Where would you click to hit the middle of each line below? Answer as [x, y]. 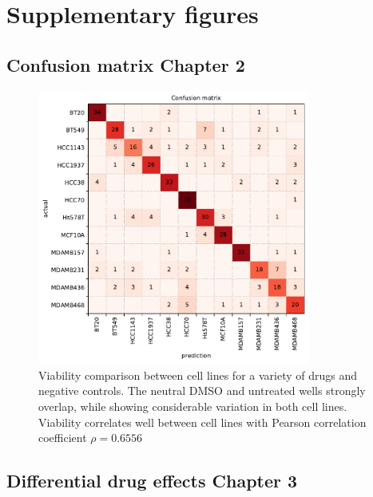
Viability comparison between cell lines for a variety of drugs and [198, 375]
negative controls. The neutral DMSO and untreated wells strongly [202, 390]
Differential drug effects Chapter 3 [152, 481]
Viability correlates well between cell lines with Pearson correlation [202, 422]
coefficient [63, 438]
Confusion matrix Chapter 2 [126, 64]
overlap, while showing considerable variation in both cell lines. [193, 406]
